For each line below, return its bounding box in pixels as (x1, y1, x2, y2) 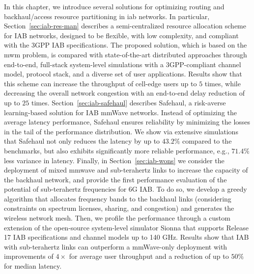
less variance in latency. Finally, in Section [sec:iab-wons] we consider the (4, 155, 225, 165)
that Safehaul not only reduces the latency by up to (4, 136, 160, 146)
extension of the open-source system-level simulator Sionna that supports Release (4, 222, 249, 232)
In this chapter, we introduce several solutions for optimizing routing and (4, 1, 225, 11)
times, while (204, 78, 241, 88)
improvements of (4, 251, 54, 261)
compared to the (182, 136, 232, 146)
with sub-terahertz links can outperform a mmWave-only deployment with (4, 241, 227, 251)
